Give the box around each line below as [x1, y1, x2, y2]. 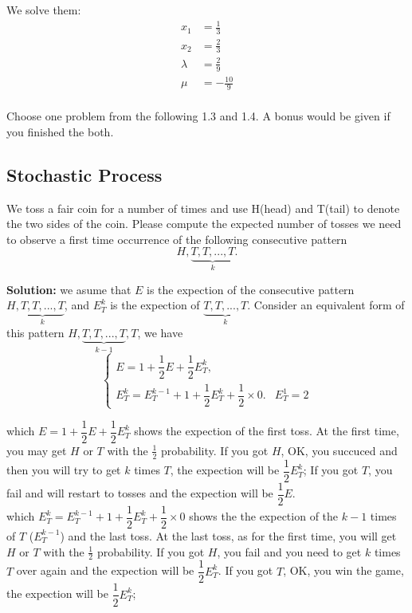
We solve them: [6, 2, 81, 18]
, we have [137, 324, 183, 340]
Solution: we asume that [6, 281, 131, 297]
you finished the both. [6, 123, 114, 139]
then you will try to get [6, 462, 121, 478]
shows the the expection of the [189, 508, 339, 525]
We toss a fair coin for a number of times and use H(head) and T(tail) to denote [6, 199, 400, 216]
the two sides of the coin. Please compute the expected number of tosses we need [6, 215, 402, 232]
